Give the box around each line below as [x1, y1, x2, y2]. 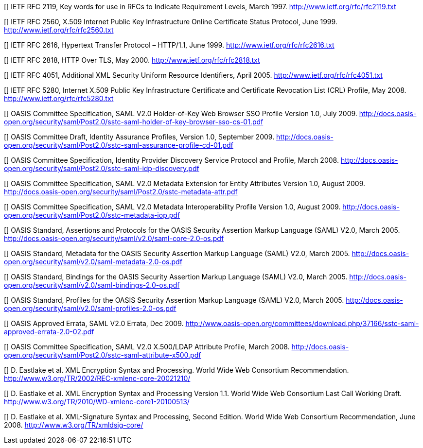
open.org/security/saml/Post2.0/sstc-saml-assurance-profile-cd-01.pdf [4, 141, 233, 149]
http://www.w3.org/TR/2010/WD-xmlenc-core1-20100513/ [4, 397, 190, 406]
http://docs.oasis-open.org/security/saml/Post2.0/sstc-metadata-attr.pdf [4, 188, 238, 196]
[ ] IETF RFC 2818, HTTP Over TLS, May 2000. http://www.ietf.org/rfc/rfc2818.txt [4, 56, 260, 64]
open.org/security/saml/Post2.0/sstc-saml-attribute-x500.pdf [4, 351, 201, 359]
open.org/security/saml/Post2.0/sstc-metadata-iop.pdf [4, 211, 180, 219]
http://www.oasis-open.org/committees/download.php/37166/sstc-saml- [185, 319, 419, 327]
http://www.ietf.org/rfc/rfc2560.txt [4, 26, 114, 34]
